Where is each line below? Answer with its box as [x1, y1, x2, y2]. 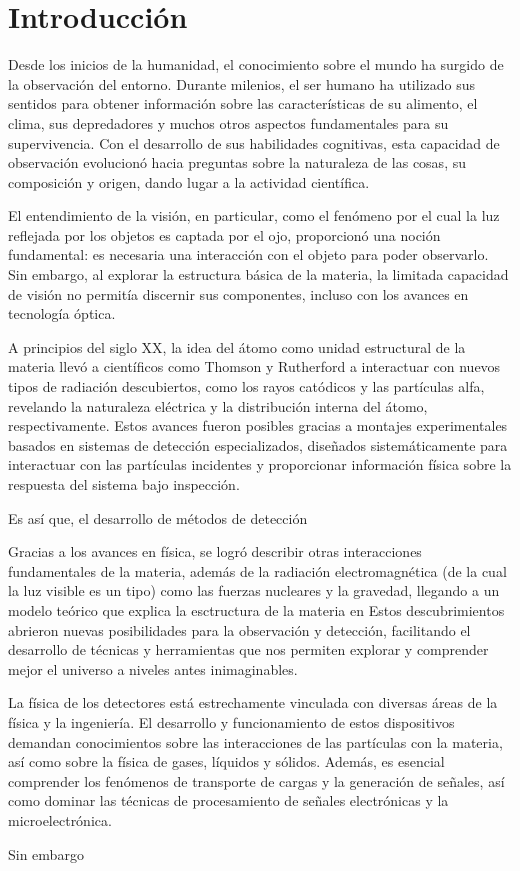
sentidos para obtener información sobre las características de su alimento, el [8, 93, 478, 114]
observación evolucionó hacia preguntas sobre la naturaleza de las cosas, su [8, 152, 466, 173]
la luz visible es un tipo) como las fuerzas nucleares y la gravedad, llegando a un [8, 580, 500, 601]
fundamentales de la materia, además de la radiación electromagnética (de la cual [8, 560, 507, 581]
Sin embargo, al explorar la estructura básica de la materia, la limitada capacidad [8, 264, 509, 285]
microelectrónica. [8, 809, 112, 830]
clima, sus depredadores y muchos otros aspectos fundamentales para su [8, 112, 449, 133]
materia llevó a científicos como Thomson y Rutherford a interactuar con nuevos [8, 356, 501, 377]
